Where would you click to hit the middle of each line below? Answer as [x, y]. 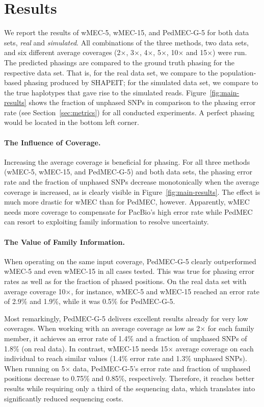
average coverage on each [215, 348]
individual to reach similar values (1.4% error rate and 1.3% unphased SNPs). [126, 358]
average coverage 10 [35, 291]
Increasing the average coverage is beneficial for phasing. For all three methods [127, 161]
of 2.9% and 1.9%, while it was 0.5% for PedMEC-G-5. [90, 301]
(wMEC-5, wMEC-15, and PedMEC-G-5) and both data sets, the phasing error [128, 172]
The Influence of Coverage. [52, 142]
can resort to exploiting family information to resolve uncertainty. [107, 222]
